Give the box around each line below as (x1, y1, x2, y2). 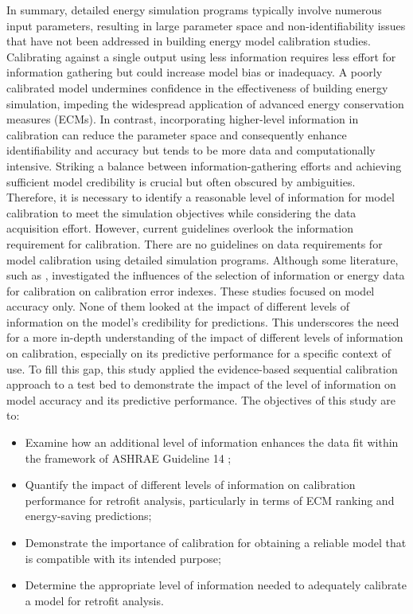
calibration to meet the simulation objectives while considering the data (6, 204, 357, 221)
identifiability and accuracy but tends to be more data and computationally (6, 142, 376, 158)
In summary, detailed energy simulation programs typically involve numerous (6, 2, 382, 18)
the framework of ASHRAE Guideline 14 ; (25, 449, 232, 466)
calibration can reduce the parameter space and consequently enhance (6, 126, 347, 143)
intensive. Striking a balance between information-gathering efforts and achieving (6, 157, 402, 174)
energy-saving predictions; (25, 507, 152, 524)
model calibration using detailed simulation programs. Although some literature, (6, 251, 399, 268)
